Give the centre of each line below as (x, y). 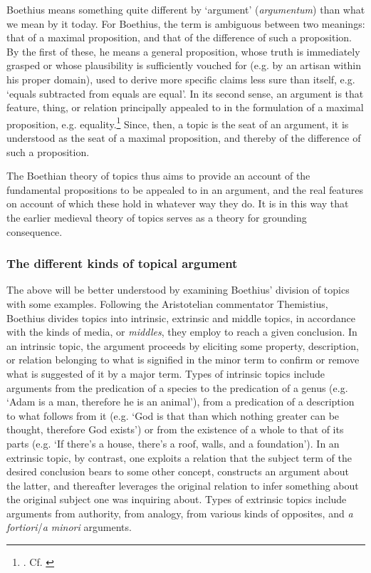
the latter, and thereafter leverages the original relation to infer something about (183, 485)
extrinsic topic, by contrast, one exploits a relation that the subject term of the (179, 457)
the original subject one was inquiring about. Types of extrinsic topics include (177, 499)
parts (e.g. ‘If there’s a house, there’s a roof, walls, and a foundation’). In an (173, 443)
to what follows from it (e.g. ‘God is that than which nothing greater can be (173, 415)
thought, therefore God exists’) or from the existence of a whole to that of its (175, 429)
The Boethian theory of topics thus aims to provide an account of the (158, 176)
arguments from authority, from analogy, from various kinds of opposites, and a (180, 513)
